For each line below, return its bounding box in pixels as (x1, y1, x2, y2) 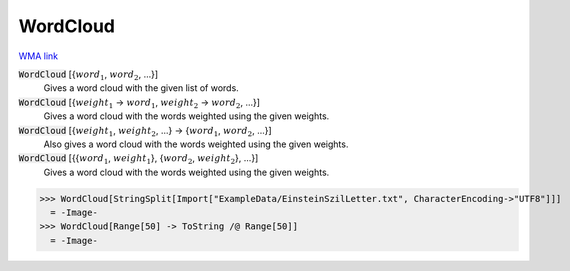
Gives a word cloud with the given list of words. (43, 82, 239, 94)
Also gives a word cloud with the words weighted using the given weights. (43, 138, 349, 150)
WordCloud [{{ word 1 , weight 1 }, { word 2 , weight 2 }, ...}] (18, 152, 259, 167)
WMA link (18, 50, 59, 62)
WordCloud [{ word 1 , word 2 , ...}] (18, 68, 159, 82)
